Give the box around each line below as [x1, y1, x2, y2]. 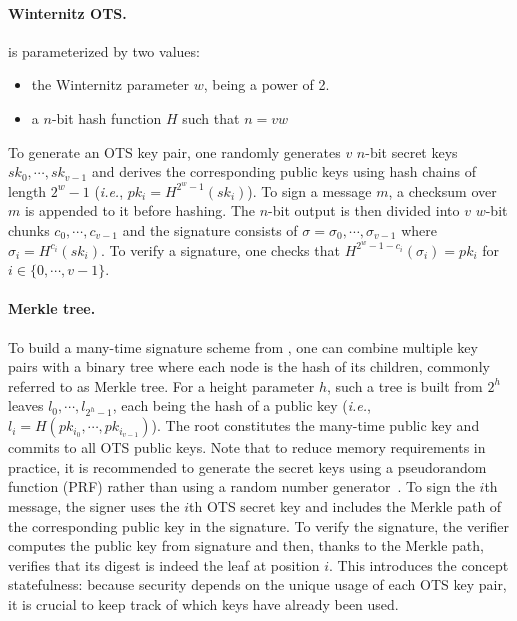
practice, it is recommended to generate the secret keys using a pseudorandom [8, 456, 487, 477]
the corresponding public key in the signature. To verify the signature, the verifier [8, 515, 510, 536]
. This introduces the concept [329, 554, 509, 575]
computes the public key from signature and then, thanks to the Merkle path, [8, 535, 484, 556]
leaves [8, 395, 44, 416]
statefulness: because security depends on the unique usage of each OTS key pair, [8, 574, 507, 595]
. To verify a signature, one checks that [100, 239, 340, 260]
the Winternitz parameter [31, 74, 190, 95]
